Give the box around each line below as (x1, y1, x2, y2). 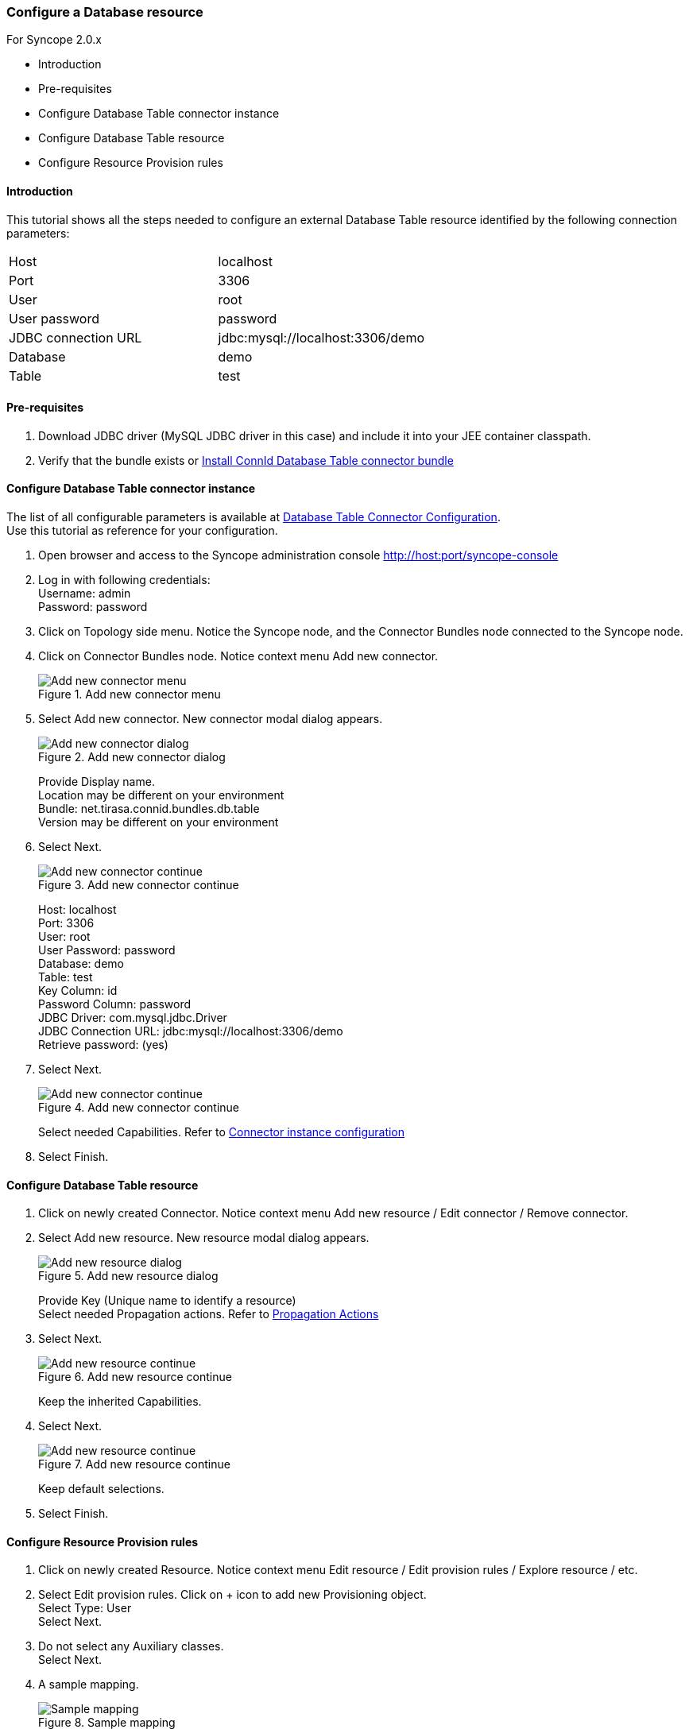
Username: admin (38, 586, 131, 601)
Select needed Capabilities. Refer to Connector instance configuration (38, 1125, 405, 1139)
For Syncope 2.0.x (6, 33, 102, 47)
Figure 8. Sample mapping (38, 1716, 176, 1730)
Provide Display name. (38, 775, 155, 789)
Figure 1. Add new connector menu (38, 687, 221, 702)
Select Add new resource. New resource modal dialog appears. (38, 1231, 370, 1245)
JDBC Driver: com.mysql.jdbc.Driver (38, 1011, 227, 1025)
